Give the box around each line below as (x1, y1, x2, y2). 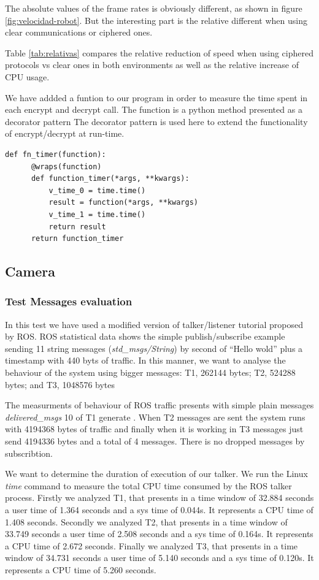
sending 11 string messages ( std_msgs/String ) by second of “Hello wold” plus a (5, 342, 303, 354)
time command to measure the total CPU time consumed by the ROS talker (5, 479, 292, 492)
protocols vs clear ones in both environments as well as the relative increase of (5, 58, 299, 71)
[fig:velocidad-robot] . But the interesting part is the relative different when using (5, 13, 307, 26)
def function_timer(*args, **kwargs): (31, 174, 190, 183)
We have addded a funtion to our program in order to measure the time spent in (5, 91, 308, 104)
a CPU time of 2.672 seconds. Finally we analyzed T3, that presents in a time (5, 539, 298, 552)
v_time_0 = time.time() (48, 186, 146, 195)
